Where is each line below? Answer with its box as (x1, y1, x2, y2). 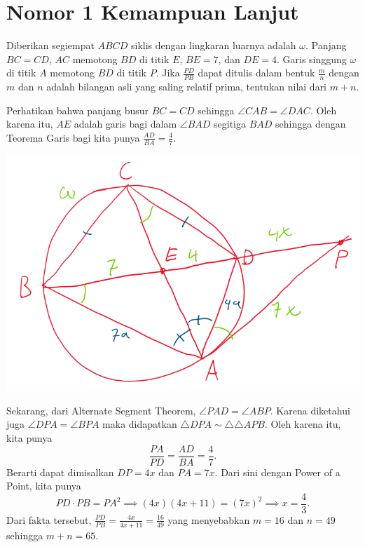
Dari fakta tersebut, (6, 512, 92, 527)
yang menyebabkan (167, 512, 250, 527)
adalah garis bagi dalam (74, 116, 177, 131)
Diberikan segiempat (6, 38, 95, 53)
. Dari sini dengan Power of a (214, 464, 340, 479)
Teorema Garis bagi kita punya (6, 130, 140, 144)
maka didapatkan (102, 417, 177, 431)
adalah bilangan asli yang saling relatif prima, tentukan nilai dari (46, 79, 327, 94)
